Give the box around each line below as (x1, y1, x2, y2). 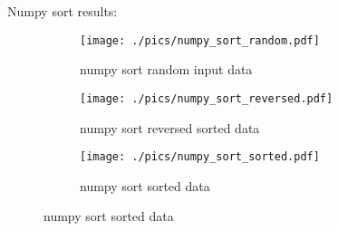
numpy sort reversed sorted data (80, 118, 260, 137)
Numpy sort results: (7, 2, 118, 20)
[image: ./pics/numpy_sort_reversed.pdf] (80, 91, 333, 105)
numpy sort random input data (80, 60, 253, 79)
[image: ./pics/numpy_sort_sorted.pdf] (80, 150, 320, 164)
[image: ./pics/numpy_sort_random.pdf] (80, 34, 320, 47)
